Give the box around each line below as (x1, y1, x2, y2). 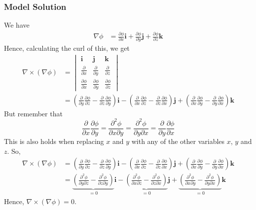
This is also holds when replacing (4, 136, 104, 146)
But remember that (4, 108, 63, 118)
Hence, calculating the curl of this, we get (4, 43, 130, 53)
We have (4, 20, 30, 30)
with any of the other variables (131, 136, 225, 146)
